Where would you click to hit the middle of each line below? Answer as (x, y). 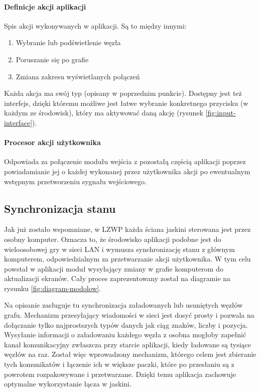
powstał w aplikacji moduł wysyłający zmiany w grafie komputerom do (114, 268)
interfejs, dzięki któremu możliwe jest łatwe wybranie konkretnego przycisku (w (126, 103)
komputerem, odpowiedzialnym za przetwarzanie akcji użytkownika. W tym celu (127, 259)
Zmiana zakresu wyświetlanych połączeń (78, 76)
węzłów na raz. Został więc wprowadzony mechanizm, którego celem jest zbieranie (130, 354)
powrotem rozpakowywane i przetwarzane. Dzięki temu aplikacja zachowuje (120, 374)
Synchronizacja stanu (60, 208)
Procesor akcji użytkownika (52, 142)
